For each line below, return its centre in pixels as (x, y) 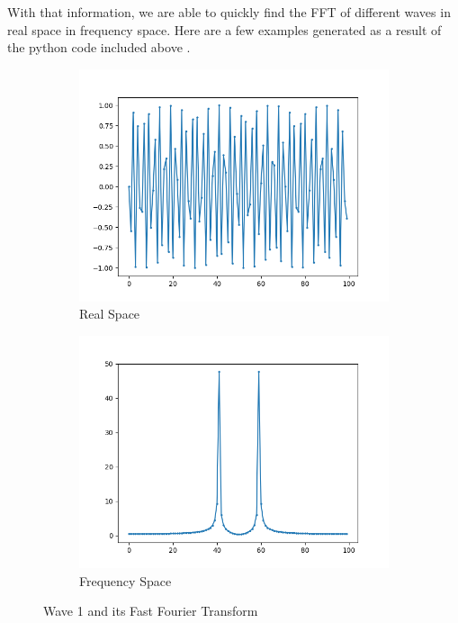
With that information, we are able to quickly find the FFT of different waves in (229, 12)
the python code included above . (99, 47)
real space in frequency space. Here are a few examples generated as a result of (225, 29)
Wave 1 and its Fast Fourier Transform (151, 611)
